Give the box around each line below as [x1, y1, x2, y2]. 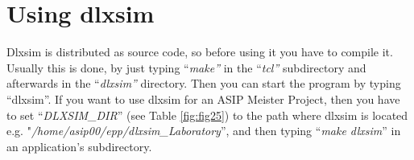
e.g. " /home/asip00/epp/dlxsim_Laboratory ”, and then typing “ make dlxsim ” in [6, 122, 401, 139]
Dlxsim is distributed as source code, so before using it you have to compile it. [6, 43, 393, 60]
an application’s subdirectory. [6, 137, 152, 154]
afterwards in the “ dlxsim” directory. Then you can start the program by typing [6, 75, 401, 92]
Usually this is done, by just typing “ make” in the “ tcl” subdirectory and [6, 59, 366, 76]
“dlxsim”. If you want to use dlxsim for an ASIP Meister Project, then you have [6, 90, 400, 107]
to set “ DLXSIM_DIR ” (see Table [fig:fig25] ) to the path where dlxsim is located [6, 106, 408, 123]
